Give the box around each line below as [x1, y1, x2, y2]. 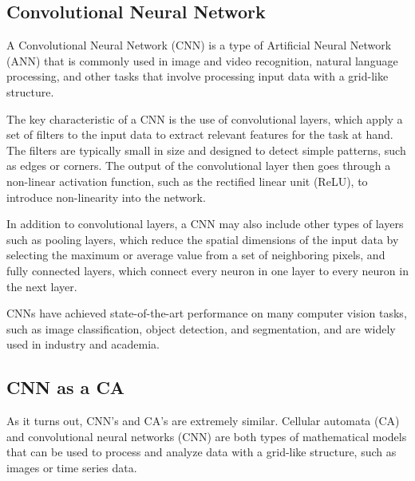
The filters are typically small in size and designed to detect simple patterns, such [6, 141, 406, 158]
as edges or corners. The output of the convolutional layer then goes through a [6, 157, 391, 174]
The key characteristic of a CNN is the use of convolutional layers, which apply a [6, 110, 403, 127]
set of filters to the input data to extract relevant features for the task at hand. [6, 126, 393, 143]
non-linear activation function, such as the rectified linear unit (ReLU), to [6, 172, 368, 189]
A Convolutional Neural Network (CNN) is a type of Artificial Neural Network [6, 37, 392, 53]
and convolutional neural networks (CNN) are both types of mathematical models [6, 428, 407, 444]
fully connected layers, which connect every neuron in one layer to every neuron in [6, 262, 409, 278]
